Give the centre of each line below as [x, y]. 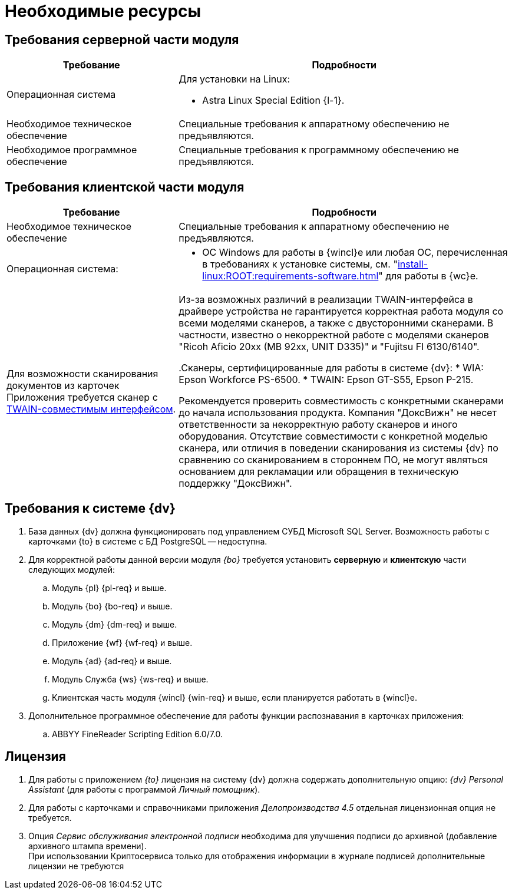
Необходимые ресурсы [103, 11]
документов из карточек [63, 386]
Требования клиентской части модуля [125, 187]
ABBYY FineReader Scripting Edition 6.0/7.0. [138, 734]
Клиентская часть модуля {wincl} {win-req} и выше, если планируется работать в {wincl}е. [234, 697]
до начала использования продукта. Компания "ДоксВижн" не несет [338, 413]
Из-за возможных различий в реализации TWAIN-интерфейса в [326, 300]
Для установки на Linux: [234, 79]
